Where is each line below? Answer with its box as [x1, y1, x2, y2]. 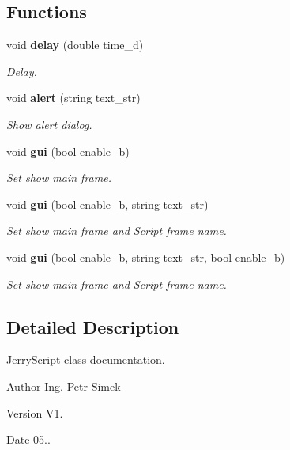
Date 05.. [6, 431, 51, 448]
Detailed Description [6, 314, 179, 338]
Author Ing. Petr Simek [6, 377, 121, 394]
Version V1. [6, 404, 63, 421]
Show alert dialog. [6, 115, 92, 132]
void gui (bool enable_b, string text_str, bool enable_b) [6, 248, 285, 265]
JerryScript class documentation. [6, 351, 165, 368]
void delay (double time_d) [6, 36, 144, 53]
